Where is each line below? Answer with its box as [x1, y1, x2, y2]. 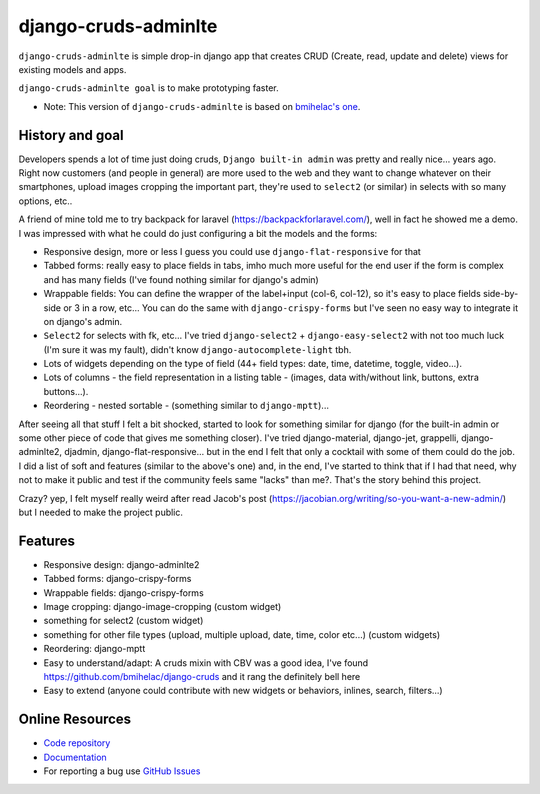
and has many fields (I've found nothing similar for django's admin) [43, 273, 319, 285]
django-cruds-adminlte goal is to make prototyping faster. [18, 82, 279, 94]
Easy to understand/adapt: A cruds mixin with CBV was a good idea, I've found [43, 656, 369, 669]
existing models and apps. [18, 63, 127, 75]
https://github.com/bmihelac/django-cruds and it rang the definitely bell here [43, 671, 361, 683]
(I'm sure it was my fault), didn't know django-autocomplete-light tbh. [43, 343, 352, 355]
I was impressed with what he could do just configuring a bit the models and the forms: [18, 227, 378, 239]
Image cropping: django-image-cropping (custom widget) [43, 601, 282, 613]
